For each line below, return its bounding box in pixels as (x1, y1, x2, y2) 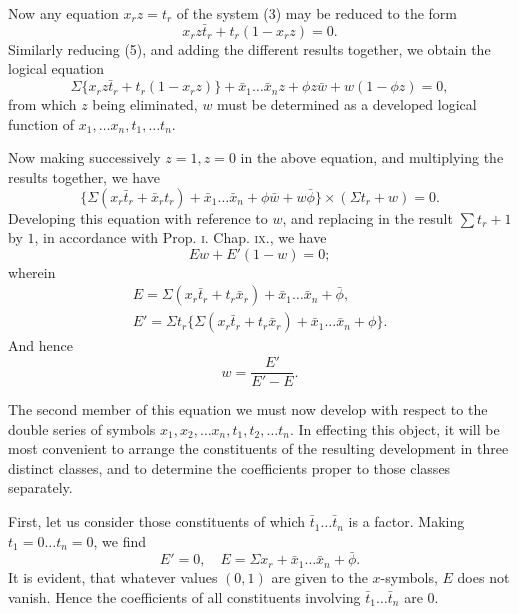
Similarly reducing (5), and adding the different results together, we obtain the (8, 38, 491, 59)
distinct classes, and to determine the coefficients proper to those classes (8, 457, 451, 478)
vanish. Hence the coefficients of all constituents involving (8, 586, 361, 607)
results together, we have (8, 167, 160, 187)
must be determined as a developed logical (217, 94, 477, 115)
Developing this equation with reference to (8, 207, 268, 228)
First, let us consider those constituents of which (8, 511, 306, 532)
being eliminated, (92, 94, 198, 115)
